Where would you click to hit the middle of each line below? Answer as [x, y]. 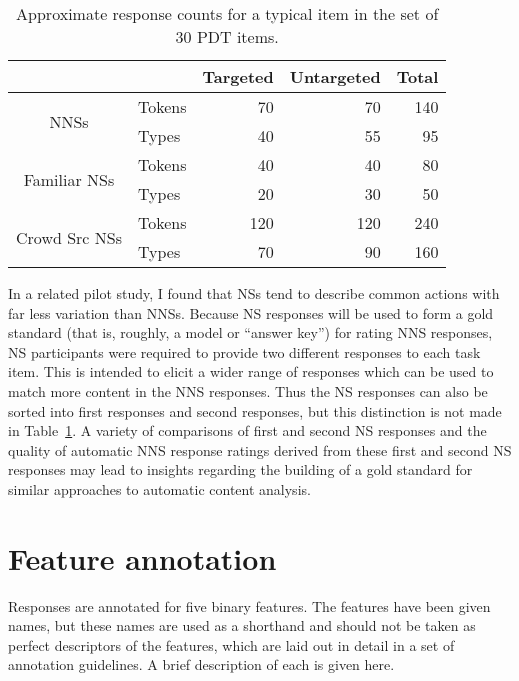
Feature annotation [142, 557]
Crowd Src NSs [69, 237]
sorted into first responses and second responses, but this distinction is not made [255, 410]
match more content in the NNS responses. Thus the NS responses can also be [248, 390]
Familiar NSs [69, 179]
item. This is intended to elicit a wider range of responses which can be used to [251, 371]
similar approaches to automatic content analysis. [159, 488]
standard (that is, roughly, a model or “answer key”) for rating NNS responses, [250, 332]
